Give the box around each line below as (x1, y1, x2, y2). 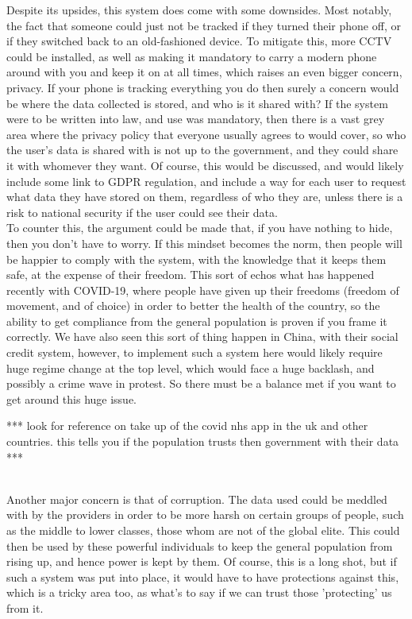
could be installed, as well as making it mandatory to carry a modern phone (6, 48, 377, 64)
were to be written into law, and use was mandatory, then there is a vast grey (6, 110, 385, 127)
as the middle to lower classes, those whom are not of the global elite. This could (6, 522, 400, 538)
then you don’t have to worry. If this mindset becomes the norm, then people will (6, 234, 402, 251)
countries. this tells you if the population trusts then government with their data (6, 433, 399, 450)
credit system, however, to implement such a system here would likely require (6, 344, 383, 361)
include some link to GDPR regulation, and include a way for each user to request (6, 172, 406, 189)
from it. (6, 599, 44, 616)
